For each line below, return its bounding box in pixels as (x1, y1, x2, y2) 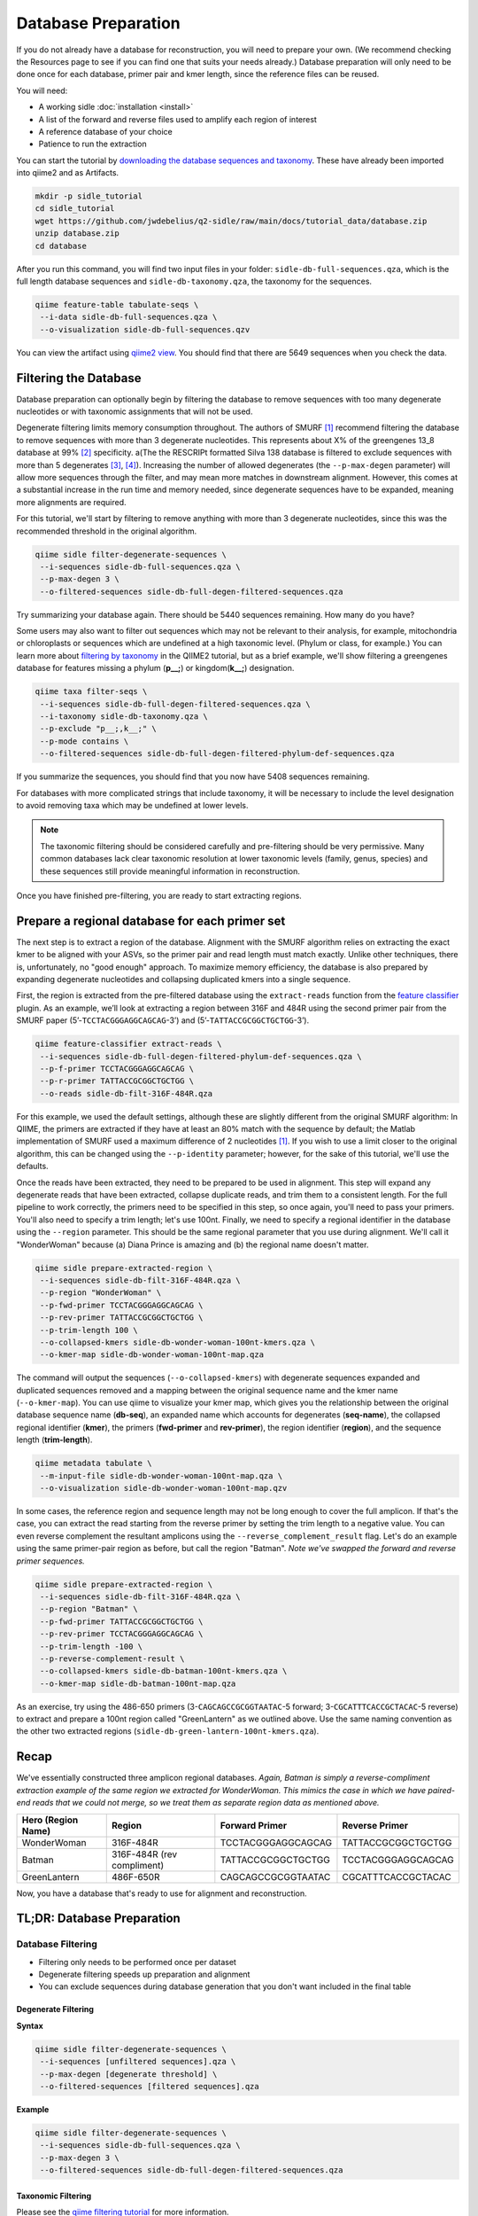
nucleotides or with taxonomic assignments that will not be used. (16, 406, 253, 417)
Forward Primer (220, 1819, 288, 1831)
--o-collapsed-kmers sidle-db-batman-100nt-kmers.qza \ (40, 1666, 288, 1676)
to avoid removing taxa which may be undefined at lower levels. (16, 800, 249, 810)
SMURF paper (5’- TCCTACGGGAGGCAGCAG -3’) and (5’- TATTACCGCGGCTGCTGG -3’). (16, 1015, 310, 1026)
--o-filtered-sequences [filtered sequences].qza (40, 2081, 260, 2091)
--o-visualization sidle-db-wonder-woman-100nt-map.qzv (40, 1483, 288, 1494)
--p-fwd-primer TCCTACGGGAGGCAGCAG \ (40, 1299, 204, 1310)
